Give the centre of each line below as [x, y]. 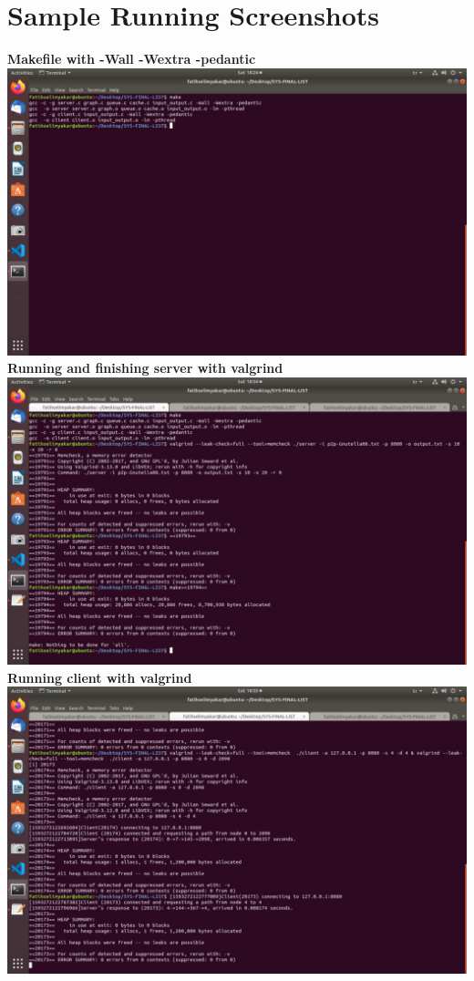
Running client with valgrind [100, 677]
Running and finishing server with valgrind [145, 368]
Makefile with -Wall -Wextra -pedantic [132, 59]
